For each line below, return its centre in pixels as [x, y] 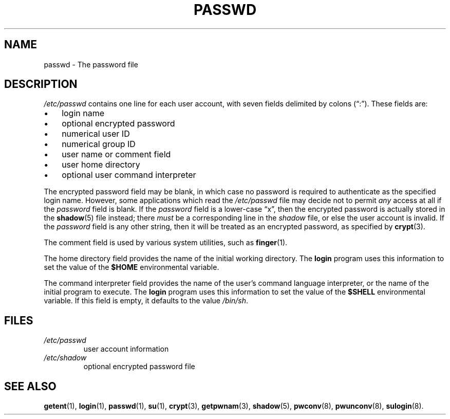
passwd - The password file [91, 64]
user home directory [101, 165]
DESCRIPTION [41, 84]
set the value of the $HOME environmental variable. [132, 267]
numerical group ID [99, 144]
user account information [126, 349]
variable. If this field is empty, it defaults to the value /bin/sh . [146, 301]
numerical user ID [96, 134]
